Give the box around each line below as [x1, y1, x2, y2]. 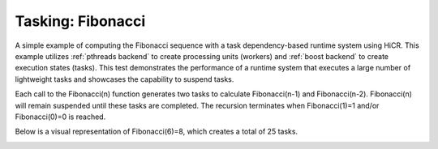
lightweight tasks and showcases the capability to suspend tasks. [15, 74, 234, 84]
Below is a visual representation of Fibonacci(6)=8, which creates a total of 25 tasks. [15, 126, 298, 137]
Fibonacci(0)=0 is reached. [15, 112, 106, 121]
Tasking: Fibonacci [15, 12, 146, 30]
